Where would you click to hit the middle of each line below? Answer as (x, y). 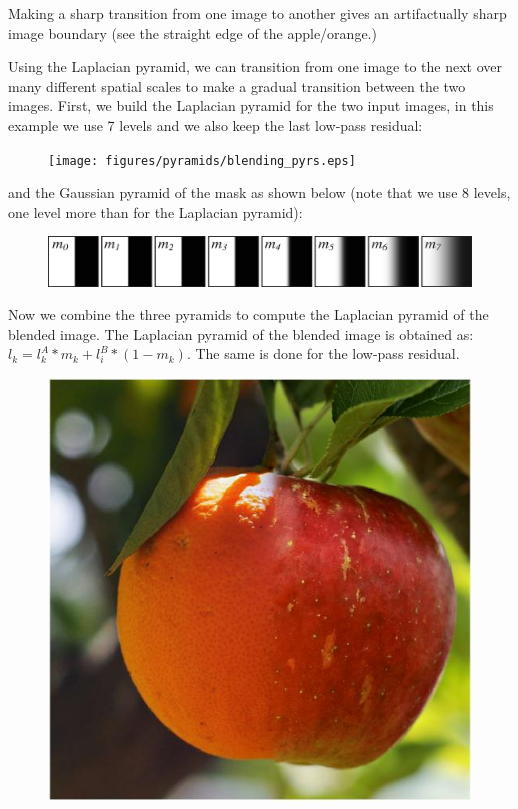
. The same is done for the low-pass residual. (323, 353)
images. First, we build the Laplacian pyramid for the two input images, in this (251, 105)
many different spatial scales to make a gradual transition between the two (237, 85)
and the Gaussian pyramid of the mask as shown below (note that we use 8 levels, (259, 192)
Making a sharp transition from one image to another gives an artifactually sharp (257, 13)
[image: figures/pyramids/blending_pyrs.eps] (202, 160)
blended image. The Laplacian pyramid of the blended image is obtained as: (241, 333)
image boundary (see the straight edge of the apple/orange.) (192, 32)
